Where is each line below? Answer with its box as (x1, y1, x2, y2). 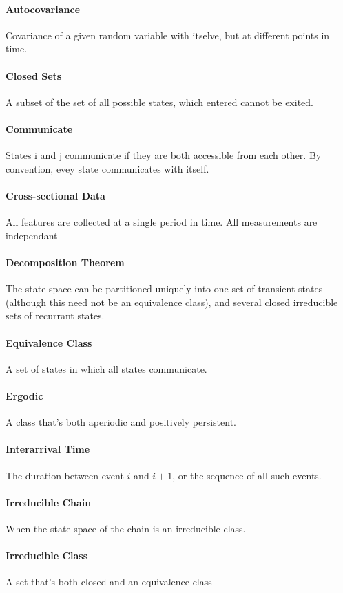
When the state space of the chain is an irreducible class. (6, 521, 246, 535)
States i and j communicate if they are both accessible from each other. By (6, 148, 322, 162)
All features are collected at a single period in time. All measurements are (6, 215, 318, 229)
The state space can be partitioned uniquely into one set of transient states (6, 281, 323, 296)
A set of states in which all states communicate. (6, 361, 207, 376)
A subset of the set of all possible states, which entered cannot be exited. (6, 94, 313, 109)
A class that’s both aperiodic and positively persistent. (6, 415, 237, 429)
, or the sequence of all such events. (172, 468, 322, 482)
